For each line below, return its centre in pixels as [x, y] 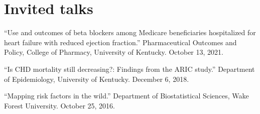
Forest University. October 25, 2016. [59, 105]
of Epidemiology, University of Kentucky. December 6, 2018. [97, 79]
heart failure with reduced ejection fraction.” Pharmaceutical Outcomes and [120, 42]
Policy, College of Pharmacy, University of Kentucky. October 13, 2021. [114, 52]
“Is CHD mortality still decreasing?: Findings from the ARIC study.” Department [129, 69]
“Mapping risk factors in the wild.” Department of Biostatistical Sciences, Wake [126, 96]
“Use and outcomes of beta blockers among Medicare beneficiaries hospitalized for [130, 32]
